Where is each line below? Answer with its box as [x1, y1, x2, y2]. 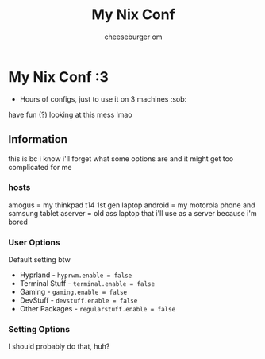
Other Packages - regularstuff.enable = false [19, 304, 176, 314]
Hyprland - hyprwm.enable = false [19, 270, 132, 280]
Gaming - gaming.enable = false [19, 288, 128, 297]
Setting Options [8, 324, 70, 335]
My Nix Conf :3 [8, 68, 109, 86]
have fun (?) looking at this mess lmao [8, 110, 132, 119]
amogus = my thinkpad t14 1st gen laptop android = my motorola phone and [8, 200, 255, 210]
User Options [8, 237, 61, 248]
